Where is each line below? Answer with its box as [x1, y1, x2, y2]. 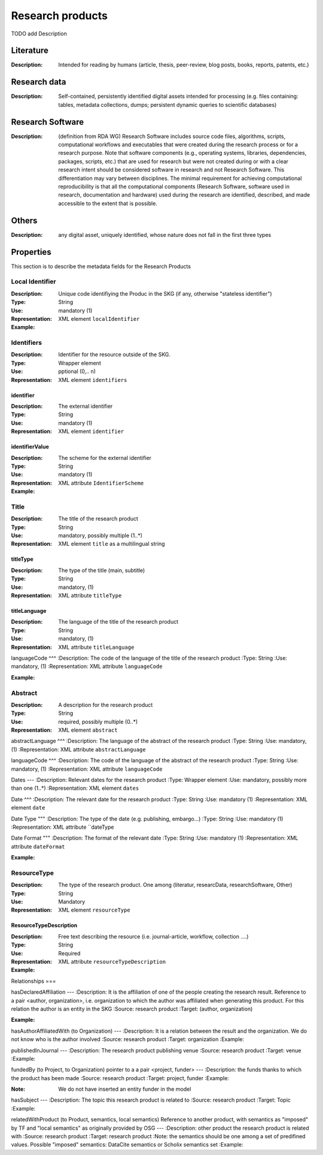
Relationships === [11, 977, 56, 985]
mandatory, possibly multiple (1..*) [58, 532, 143, 539]
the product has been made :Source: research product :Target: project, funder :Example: [11, 1074, 230, 1082]
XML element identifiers [58, 376, 127, 383]
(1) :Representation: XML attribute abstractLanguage [11, 745, 146, 753]
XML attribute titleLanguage [58, 643, 135, 651]
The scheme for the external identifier [58, 454, 152, 461]
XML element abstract [58, 726, 118, 734]
